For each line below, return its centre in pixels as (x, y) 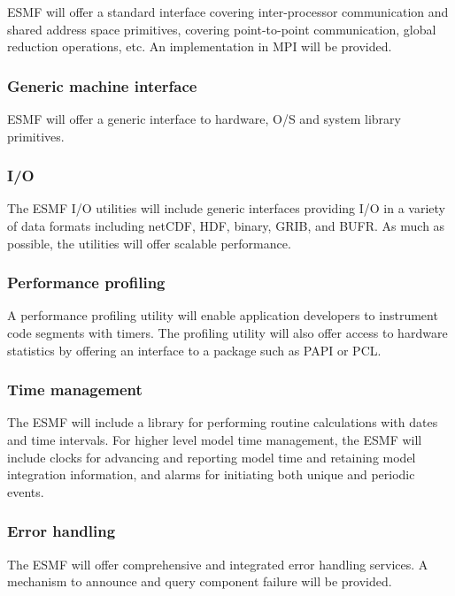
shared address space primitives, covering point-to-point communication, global (222, 29)
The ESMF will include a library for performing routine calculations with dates (223, 422)
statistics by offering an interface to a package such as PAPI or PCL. (194, 350)
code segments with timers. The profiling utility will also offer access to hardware (227, 332)
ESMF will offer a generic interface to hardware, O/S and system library (204, 118)
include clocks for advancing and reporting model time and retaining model (212, 457)
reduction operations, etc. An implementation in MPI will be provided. (200, 46)
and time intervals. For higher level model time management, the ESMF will (215, 439)
